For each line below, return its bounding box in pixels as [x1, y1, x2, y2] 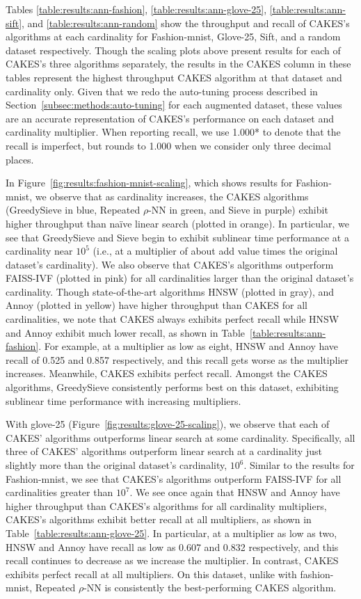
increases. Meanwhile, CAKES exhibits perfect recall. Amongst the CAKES [6, 366, 328, 381]
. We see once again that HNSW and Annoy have [129, 485, 340, 500]
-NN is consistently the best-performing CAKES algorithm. [83, 580, 337, 595]
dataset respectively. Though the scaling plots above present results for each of [6, 42, 341, 57]
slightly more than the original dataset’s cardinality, [6, 458, 227, 472]
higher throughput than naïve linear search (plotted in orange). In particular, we [6, 216, 349, 230]
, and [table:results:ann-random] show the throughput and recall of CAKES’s [22, 15, 350, 30]
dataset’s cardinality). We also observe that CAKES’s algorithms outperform [6, 257, 334, 271]
